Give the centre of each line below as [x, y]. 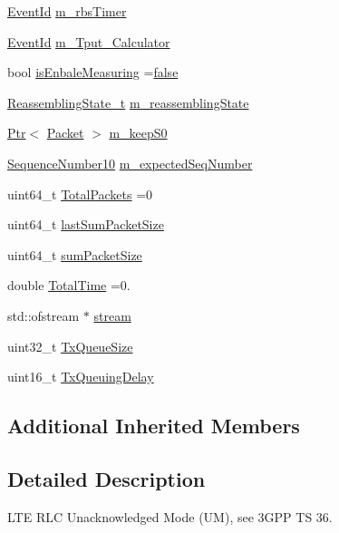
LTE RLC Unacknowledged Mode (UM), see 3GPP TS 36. [170, 516]
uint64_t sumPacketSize [75, 254]
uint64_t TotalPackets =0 [80, 194]
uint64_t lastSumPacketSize [86, 224]
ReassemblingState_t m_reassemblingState [128, 102]
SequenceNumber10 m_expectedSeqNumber [130, 163]
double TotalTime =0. [69, 285]
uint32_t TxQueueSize [70, 346]
